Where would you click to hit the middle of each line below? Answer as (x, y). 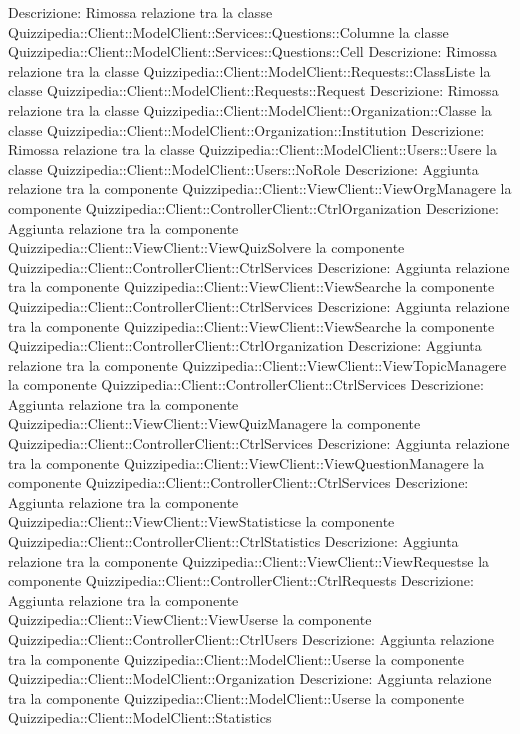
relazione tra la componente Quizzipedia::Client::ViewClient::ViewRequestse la (249, 560)
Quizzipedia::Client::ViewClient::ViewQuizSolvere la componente (206, 247)
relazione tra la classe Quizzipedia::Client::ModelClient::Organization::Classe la (250, 109)
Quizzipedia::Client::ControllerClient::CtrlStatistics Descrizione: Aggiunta (233, 541)
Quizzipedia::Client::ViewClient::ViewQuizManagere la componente (214, 423)
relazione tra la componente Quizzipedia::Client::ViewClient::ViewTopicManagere (257, 364)
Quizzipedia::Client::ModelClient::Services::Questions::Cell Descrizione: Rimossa (253, 51)
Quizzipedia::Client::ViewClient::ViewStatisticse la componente (201, 521)
